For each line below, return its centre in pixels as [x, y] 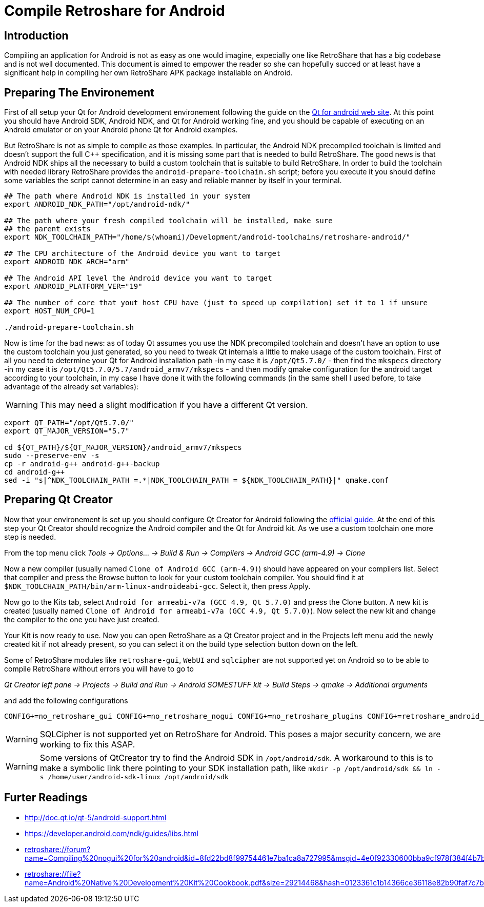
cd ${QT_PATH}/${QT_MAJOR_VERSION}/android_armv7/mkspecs [123, 448]
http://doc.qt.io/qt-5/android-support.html [96, 817]
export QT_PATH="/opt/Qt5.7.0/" [69, 423]
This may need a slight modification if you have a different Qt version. [174, 405]
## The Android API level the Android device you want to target [138, 278]
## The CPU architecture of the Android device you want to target [143, 254]
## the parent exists [47, 229]
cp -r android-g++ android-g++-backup [82, 464]
